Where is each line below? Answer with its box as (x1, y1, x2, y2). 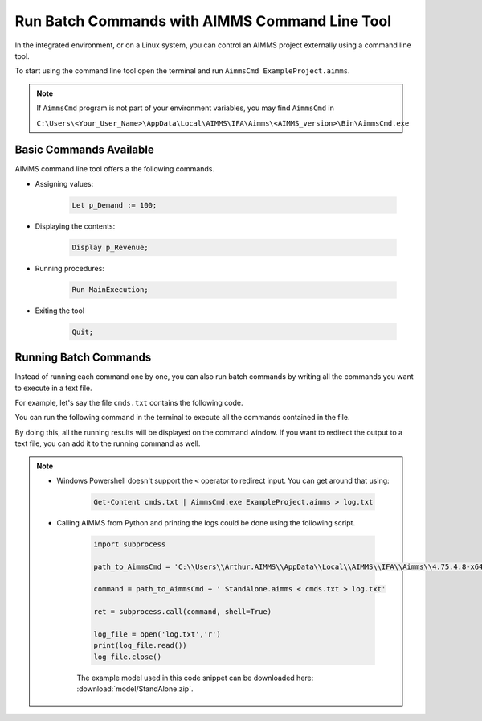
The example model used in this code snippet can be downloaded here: (76, 673, 314, 682)
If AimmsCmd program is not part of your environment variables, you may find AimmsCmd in (36, 103, 335, 113)
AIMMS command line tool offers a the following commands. (14, 164, 215, 174)
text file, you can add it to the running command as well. (14, 439, 201, 448)
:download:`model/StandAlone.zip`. (76, 684, 194, 694)
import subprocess (93, 539, 166, 549)
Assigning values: (35, 179, 94, 188)
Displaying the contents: (35, 221, 116, 231)
